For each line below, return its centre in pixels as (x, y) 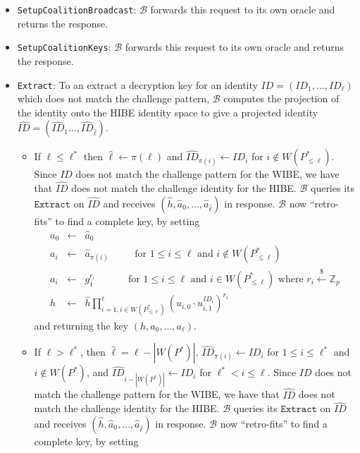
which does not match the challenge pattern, (113, 98)
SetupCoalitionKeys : (64, 47)
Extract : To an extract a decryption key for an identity (137, 84)
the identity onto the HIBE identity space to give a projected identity (168, 112)
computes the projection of (281, 98)
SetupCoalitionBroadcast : (77, 9)
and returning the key (81, 325)
